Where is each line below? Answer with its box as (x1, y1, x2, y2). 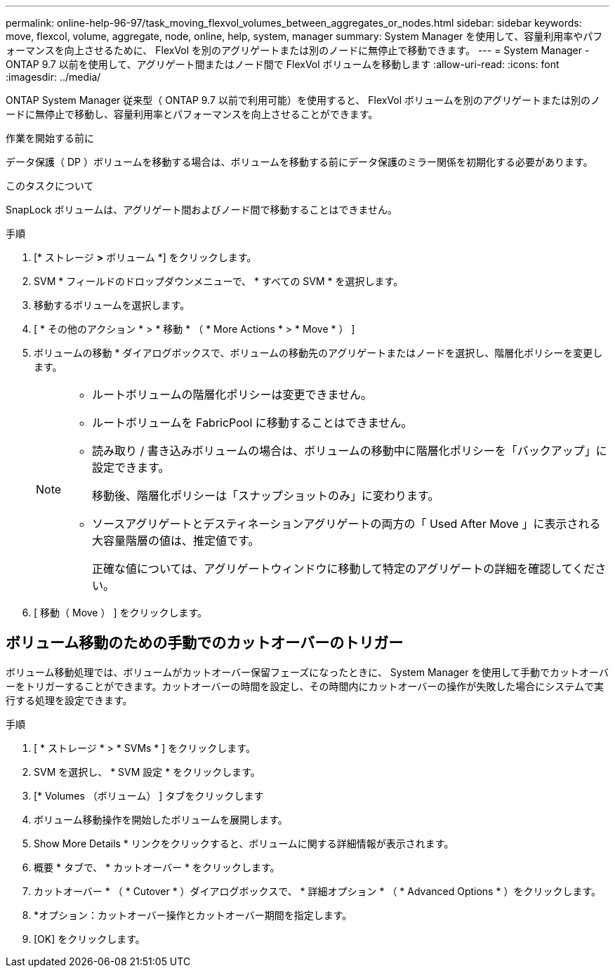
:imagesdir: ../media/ (6, 71, 101, 83)
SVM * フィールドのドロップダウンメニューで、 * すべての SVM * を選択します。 (34, 275, 404, 287)
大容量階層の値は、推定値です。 (92, 534, 260, 548)
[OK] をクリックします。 (34, 932, 145, 945)
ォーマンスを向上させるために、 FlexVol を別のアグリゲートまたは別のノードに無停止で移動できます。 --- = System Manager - (6, 44, 590, 56)
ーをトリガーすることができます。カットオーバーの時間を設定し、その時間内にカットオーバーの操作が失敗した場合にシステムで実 (6, 680, 604, 692)
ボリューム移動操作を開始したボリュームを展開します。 (34, 813, 288, 826)
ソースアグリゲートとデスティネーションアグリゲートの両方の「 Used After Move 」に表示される (92, 517, 601, 531)
